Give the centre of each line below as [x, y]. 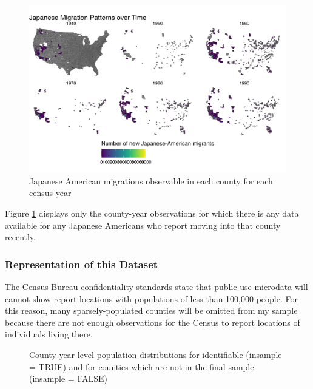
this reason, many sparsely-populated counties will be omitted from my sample [151, 310]
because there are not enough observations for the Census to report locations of [153, 322]
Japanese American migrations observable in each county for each [151, 181]
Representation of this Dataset [82, 264]
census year [50, 193]
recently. [20, 237]
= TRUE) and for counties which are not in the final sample [142, 366]
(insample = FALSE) [69, 378]
